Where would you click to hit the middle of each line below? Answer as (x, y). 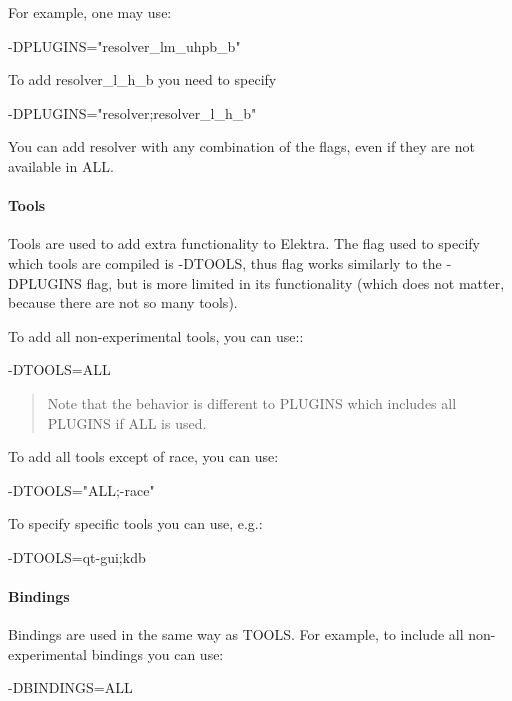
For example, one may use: (90, 12)
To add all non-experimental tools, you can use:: (156, 335)
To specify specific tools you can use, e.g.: (135, 523)
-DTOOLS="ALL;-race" (81, 489)
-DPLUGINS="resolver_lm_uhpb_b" (124, 45)
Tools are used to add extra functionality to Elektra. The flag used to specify (244, 243)
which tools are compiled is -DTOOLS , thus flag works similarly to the (225, 262)
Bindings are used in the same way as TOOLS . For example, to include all (236, 634)
